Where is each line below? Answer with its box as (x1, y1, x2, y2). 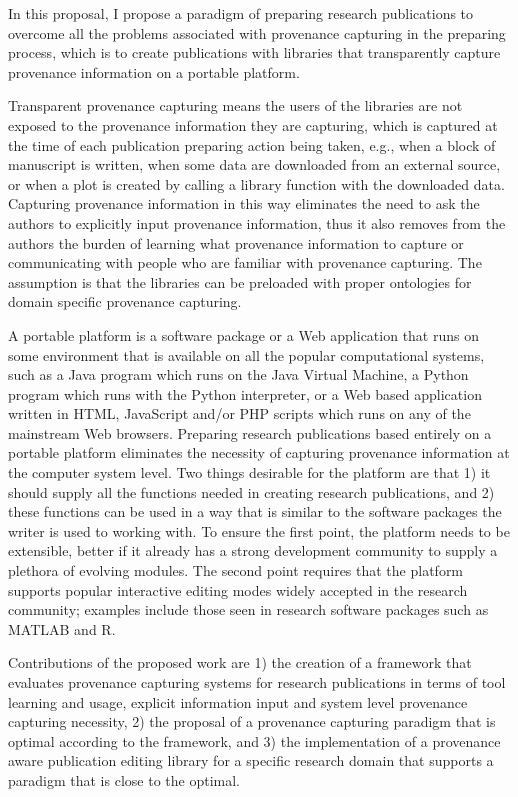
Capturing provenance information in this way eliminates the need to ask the (8, 193, 480, 214)
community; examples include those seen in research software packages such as (8, 599, 489, 620)
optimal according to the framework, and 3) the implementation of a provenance (8, 730, 501, 751)
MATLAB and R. (8, 618, 116, 639)
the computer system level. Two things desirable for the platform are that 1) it (8, 462, 491, 483)
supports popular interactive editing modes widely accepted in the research (8, 579, 468, 600)
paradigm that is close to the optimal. (8, 769, 240, 790)
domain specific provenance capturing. (8, 291, 242, 312)
